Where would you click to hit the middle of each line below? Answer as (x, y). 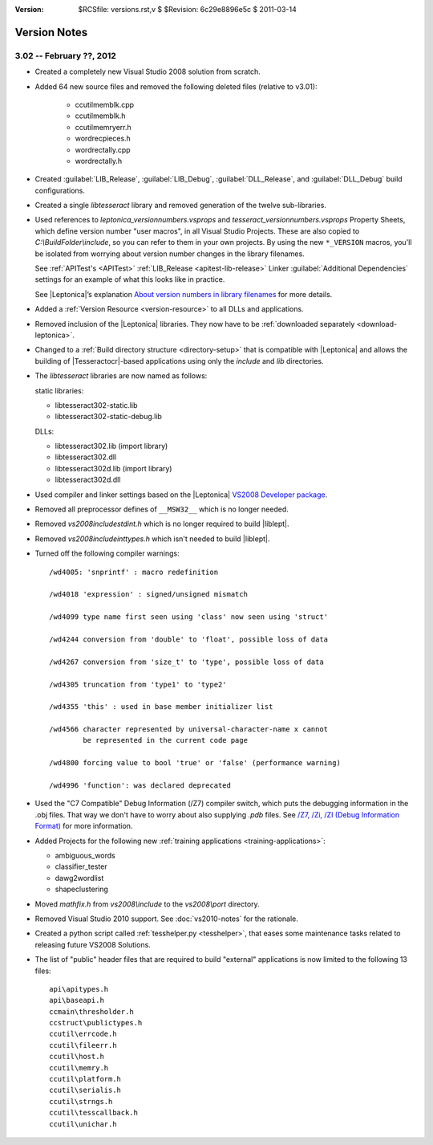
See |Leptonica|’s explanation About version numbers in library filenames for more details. (184, 294)
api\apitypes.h (79, 989)
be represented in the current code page (166, 740)
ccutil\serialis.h (85, 1090)
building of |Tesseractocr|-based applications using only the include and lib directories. (179, 361)
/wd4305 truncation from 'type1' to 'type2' (138, 684)
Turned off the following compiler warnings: (107, 553)
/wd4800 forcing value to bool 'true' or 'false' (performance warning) (195, 763)
